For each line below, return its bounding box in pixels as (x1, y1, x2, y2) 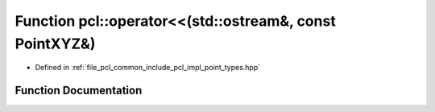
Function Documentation (14, 84, 143, 97)
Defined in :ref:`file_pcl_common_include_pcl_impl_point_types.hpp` (35, 63, 261, 73)
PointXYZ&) (14, 35, 96, 52)
